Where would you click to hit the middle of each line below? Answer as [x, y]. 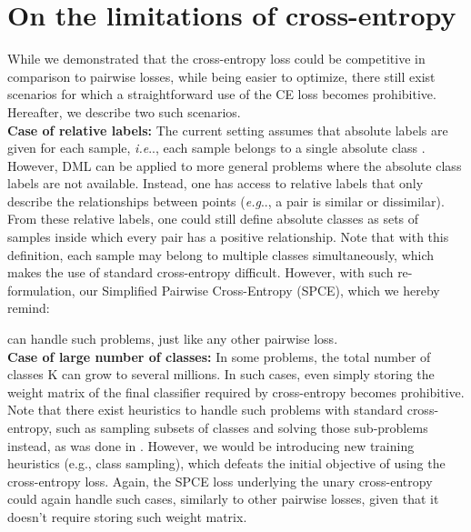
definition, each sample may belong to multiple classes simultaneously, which [221, 254]
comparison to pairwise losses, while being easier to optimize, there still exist [221, 76]
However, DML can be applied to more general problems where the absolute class [235, 165]
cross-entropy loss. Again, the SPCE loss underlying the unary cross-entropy [220, 481]
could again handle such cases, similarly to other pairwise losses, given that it [223, 499]
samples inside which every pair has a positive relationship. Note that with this [228, 237]
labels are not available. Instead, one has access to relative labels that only [215, 183]
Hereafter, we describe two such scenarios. [124, 111]
